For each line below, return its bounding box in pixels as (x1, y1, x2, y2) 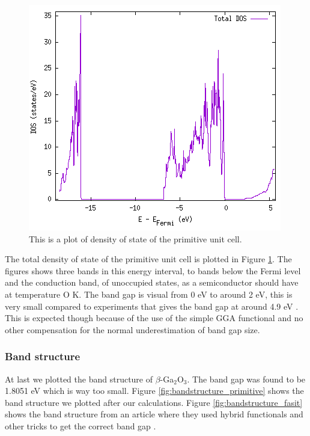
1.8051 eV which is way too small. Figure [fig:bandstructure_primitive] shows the (5, 384, 304, 397)
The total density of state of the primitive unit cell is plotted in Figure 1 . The (5, 253, 292, 265)
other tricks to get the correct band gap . (5, 419, 156, 432)
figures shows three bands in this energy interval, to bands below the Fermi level (5, 264, 301, 277)
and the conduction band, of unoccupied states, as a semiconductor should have (5, 276, 299, 289)
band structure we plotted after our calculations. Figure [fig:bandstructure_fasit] (5, 396, 303, 408)
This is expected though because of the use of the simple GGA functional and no (5, 312, 303, 324)
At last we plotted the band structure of (5, 372, 153, 385)
